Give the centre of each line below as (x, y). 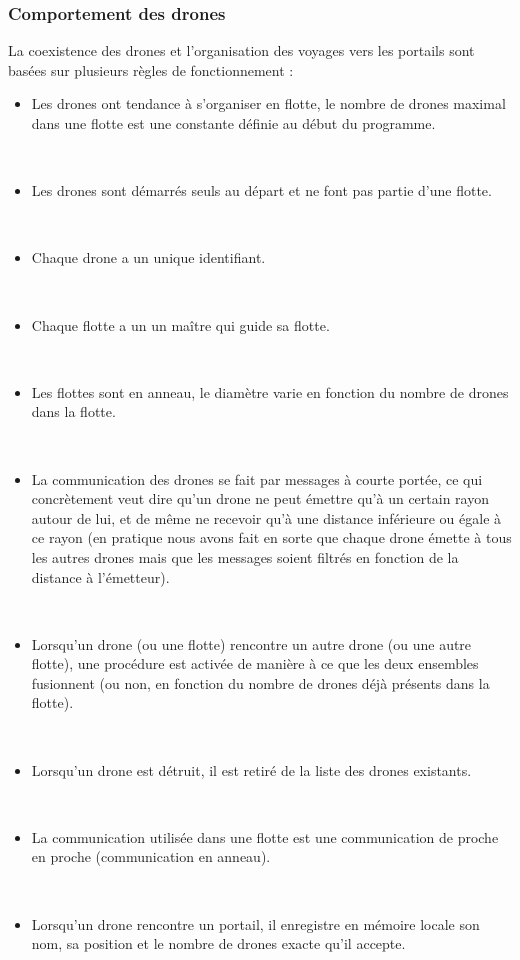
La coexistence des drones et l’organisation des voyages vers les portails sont (241, 50)
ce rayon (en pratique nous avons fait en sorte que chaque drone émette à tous (271, 537)
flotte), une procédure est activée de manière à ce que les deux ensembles (255, 663)
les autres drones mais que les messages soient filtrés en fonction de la (245, 556)
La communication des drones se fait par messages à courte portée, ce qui (257, 478)
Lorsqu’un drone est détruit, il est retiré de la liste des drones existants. (251, 769)
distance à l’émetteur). (100, 576)
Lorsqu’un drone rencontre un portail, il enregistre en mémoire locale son (255, 923)
